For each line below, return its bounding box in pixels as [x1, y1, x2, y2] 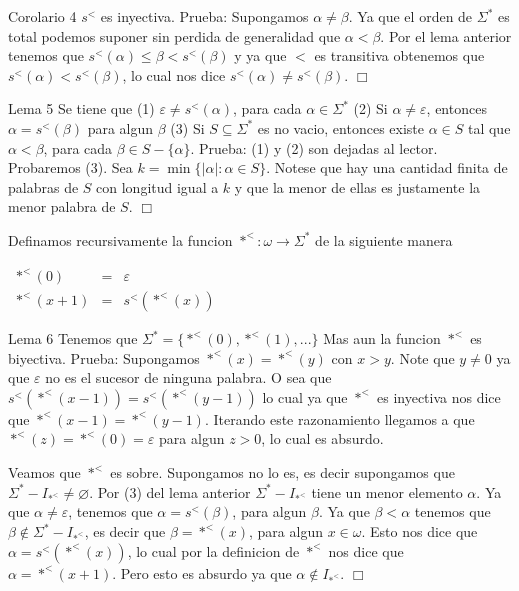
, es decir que [84, 521, 166, 541]
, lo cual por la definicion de [127, 540, 300, 561]
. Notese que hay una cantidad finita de [266, 157, 508, 178]
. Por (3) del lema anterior [89, 481, 251, 502]
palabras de [8, 176, 79, 197]
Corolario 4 [8, 6, 77, 26]
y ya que [234, 45, 287, 66]
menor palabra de [8, 196, 116, 217]
